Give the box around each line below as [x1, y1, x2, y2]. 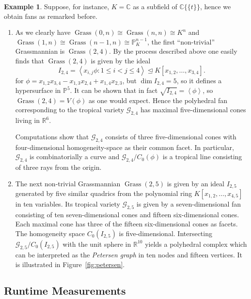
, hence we [200, 1, 231, 11]
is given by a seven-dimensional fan [136, 199, 241, 209]
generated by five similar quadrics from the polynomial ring [15, 188, 192, 198]
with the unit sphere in [63, 239, 131, 249]
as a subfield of [133, 1, 177, 11]
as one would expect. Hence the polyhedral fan [89, 95, 228, 105]
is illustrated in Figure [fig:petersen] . [15, 259, 125, 269]
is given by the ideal [91, 55, 151, 65]
